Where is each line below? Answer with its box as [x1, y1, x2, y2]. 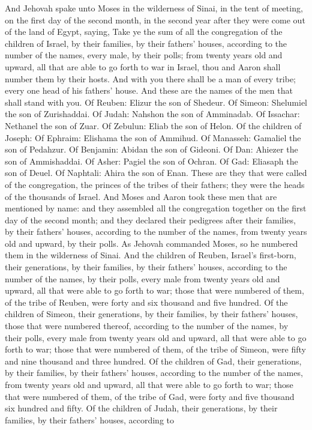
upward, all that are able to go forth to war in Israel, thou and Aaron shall [5, 60, 281, 73]
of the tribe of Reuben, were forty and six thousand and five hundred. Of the [5, 295, 288, 308]
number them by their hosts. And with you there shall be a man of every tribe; [5, 72, 296, 85]
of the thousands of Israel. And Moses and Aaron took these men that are [5, 190, 277, 202]
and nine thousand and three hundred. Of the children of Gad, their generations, [5, 354, 302, 367]
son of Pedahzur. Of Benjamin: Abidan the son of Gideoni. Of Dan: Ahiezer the [5, 143, 298, 156]
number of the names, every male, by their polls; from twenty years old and [5, 49, 283, 61]
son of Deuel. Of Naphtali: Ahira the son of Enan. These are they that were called [5, 166, 307, 179]
